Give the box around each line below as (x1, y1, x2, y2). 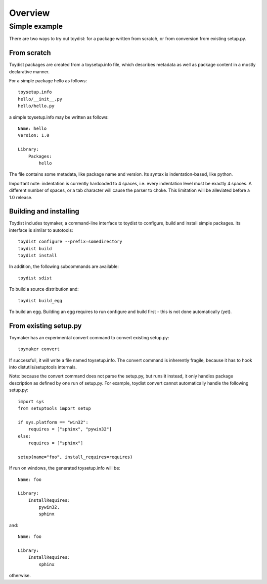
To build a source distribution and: (9, 286, 79, 292)
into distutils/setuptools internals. (9, 364, 77, 370)
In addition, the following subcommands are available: (9, 264, 119, 269)
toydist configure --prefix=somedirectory (18, 239, 123, 245)
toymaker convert (18, 346, 60, 352)
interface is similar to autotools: (9, 227, 74, 233)
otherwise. (9, 573, 31, 579)
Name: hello (18, 126, 47, 131)
